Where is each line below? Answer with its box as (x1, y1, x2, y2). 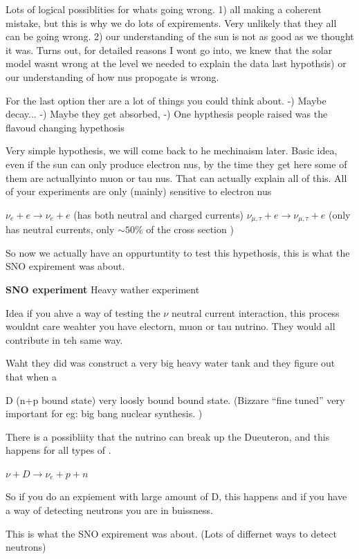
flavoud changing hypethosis (6, 120, 125, 134)
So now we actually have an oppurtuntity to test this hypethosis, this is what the (6, 245, 350, 259)
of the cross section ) (146, 222, 234, 237)
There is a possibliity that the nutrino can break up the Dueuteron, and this (6, 429, 330, 443)
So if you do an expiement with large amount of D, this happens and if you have (6, 489, 347, 504)
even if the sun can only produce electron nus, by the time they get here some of (6, 156, 347, 171)
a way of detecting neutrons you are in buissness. (6, 503, 213, 517)
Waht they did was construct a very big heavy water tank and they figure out (6, 356, 335, 370)
